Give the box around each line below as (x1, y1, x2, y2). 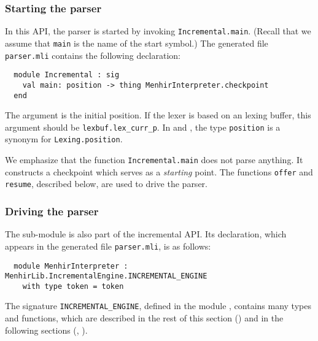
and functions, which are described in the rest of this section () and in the (5, 312, 284, 324)
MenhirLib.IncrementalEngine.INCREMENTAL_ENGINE (5, 272, 207, 281)
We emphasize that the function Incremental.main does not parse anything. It (5, 153, 303, 166)
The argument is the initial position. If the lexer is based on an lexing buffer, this (5, 109, 311, 121)
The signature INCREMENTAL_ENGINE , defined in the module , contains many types (5, 299, 311, 312)
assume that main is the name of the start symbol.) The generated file (5, 36, 268, 49)
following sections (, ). (5, 323, 88, 336)
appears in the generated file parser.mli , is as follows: (5, 239, 211, 252)
